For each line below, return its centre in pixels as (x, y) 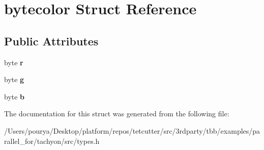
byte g (14, 79)
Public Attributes (51, 41)
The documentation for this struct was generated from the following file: (117, 114)
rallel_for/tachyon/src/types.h (52, 141)
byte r (14, 62)
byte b (14, 96)
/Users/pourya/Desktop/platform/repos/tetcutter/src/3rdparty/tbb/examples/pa (132, 130)
